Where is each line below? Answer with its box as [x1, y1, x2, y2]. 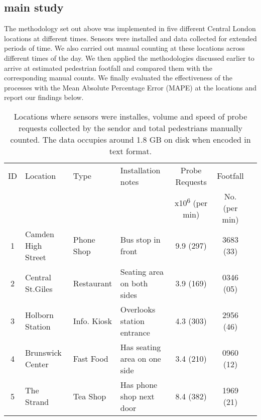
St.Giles [25, 283, 53, 295]
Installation [120, 164, 161, 176]
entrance [120, 326, 150, 338]
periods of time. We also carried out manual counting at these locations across [4, 43, 245, 53]
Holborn [25, 309, 54, 321]
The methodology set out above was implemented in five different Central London [4, 23, 256, 34]
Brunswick [25, 347, 62, 359]
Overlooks [120, 303, 156, 315]
